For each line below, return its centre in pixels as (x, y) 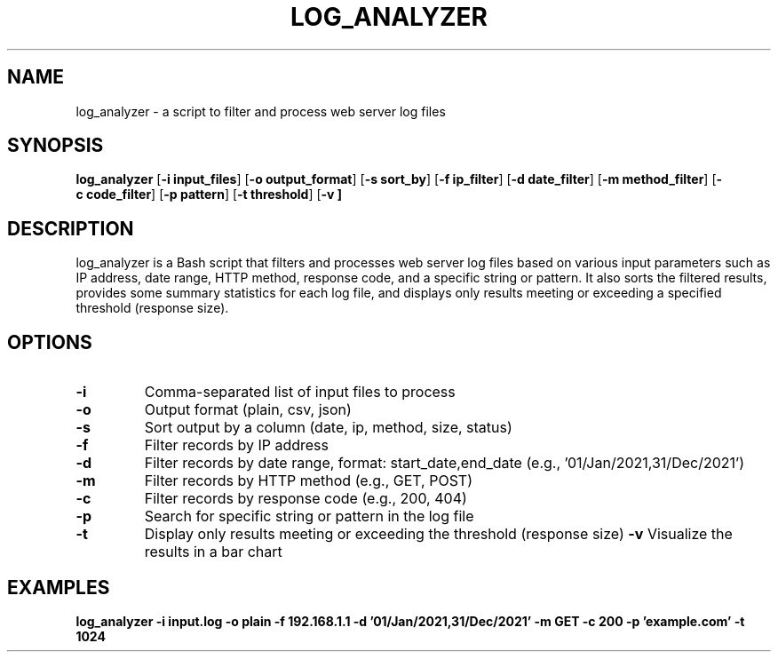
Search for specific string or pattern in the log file (309, 516)
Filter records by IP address (237, 445)
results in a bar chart (213, 552)
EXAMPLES (59, 587)
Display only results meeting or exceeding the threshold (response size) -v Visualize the (438, 534)
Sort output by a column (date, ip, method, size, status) (328, 428)
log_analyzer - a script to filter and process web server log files (261, 111)
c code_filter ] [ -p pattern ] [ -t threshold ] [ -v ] (209, 195)
